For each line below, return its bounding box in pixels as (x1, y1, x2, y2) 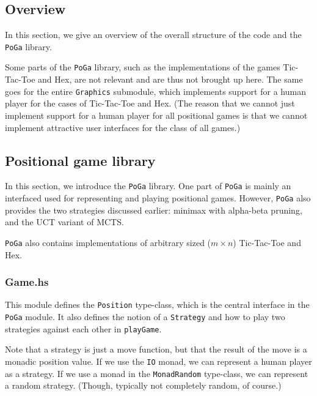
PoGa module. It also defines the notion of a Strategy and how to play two (5, 310, 285, 323)
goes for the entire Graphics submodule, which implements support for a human (5, 84, 306, 97)
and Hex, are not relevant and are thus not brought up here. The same (38, 73, 303, 86)
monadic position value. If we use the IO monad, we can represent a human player (5, 354, 312, 367)
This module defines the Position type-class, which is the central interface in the (5, 298, 310, 311)
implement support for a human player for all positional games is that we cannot (5, 108, 308, 121)
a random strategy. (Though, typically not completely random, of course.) (5, 379, 282, 392)
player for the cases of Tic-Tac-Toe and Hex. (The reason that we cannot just (5, 97, 295, 110)
